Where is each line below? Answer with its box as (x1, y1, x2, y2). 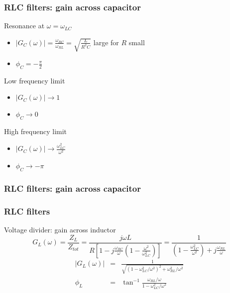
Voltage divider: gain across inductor (4, 224, 116, 235)
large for (93, 37, 119, 47)
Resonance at (4, 20, 45, 31)
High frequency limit (4, 126, 67, 136)
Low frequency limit (4, 75, 65, 85)
